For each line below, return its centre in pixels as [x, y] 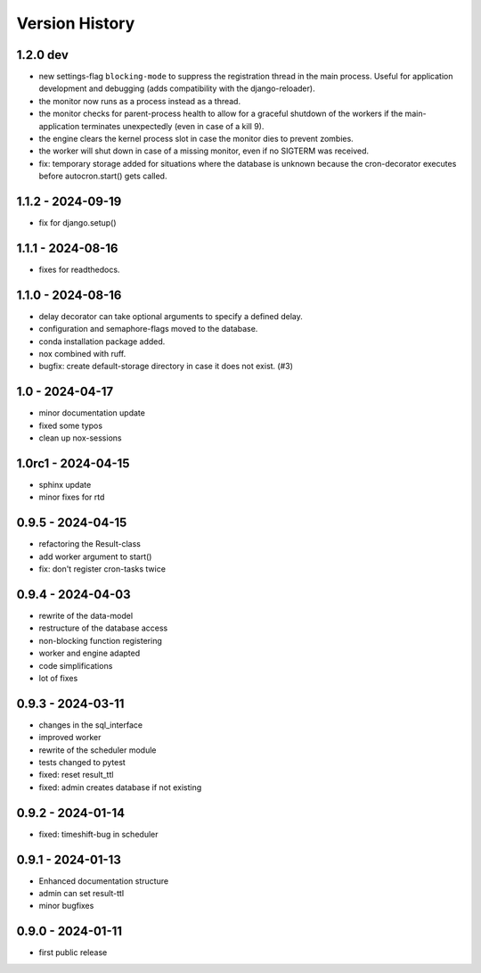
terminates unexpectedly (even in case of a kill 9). [173, 126]
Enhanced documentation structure [104, 881]
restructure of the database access [103, 628]
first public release [73, 952]
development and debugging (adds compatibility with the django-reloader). [177, 88]
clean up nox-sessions [80, 438]
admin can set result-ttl [82, 894]
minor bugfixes [66, 906]
